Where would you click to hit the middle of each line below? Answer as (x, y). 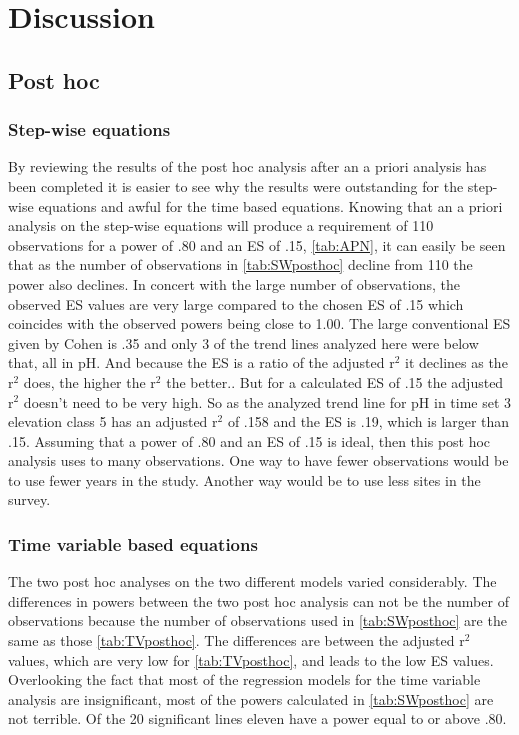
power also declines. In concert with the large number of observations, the (234, 283)
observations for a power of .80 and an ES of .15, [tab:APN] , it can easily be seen (257, 244)
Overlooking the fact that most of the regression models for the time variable (244, 679)
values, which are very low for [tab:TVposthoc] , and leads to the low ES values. (251, 659)
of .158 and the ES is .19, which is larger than (368, 421)
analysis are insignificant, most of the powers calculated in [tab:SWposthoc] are (251, 698)
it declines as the (456, 362)
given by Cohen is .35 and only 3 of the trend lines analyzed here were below (243, 342)
